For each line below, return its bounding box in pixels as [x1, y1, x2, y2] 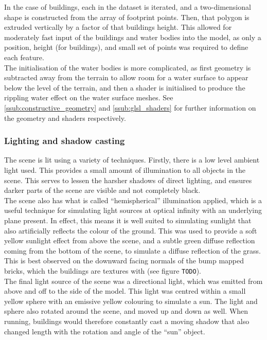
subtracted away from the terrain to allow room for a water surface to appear [4, 72, 248, 83]
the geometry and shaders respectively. [4, 112, 126, 123]
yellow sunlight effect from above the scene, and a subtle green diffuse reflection [4, 235, 255, 246]
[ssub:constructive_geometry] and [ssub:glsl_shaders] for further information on [4, 102, 256, 113]
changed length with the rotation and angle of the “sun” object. [4, 326, 205, 336]
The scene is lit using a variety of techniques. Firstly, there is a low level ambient [4, 154, 260, 165]
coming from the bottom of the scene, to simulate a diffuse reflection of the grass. [4, 245, 261, 256]
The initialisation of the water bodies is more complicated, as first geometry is [4, 62, 251, 73]
